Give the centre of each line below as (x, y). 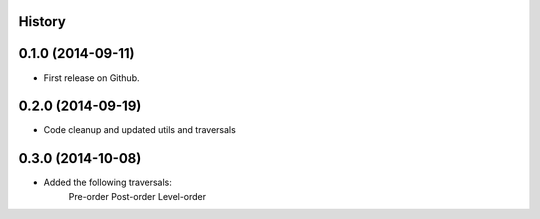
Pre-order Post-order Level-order (137, 196)
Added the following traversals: (107, 182)
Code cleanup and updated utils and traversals (140, 130)
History (42, 21)
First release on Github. (91, 77)
